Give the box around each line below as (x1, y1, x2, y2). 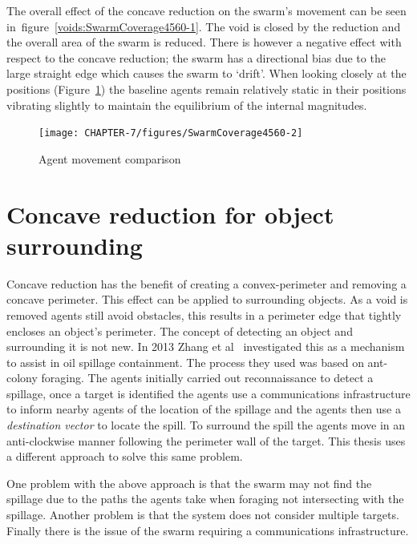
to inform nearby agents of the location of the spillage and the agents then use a (6, 401, 401, 417)
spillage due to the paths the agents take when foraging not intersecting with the (6, 490, 404, 507)
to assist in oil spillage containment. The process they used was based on (6, 353, 364, 370)
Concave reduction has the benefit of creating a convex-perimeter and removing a (6, 275, 407, 292)
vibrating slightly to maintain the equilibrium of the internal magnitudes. (6, 96, 367, 113)
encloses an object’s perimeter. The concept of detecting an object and (6, 322, 353, 339)
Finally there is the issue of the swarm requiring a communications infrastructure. (6, 522, 409, 538)
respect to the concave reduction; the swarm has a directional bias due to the (6, 49, 386, 66)
